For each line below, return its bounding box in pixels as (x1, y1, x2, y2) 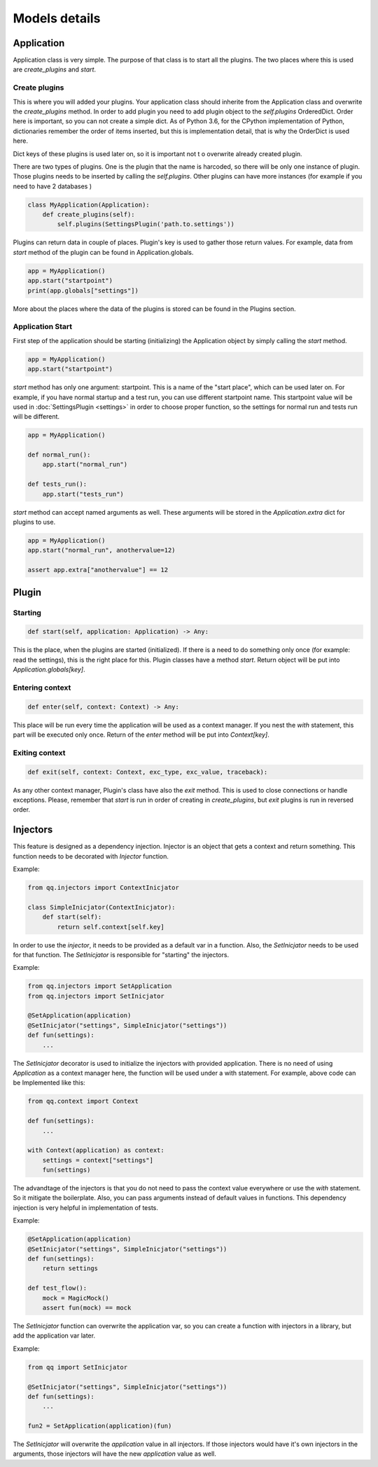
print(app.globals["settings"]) (27, 286, 139, 294)
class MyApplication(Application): (27, 200, 150, 209)
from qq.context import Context (27, 1097, 139, 1106)
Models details (13, 11, 101, 26)
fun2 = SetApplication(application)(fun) (27, 1422, 172, 1430)
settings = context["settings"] (42, 1156, 154, 1164)
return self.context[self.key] (57, 923, 164, 931)
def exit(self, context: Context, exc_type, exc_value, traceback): (27, 767, 268, 776)
